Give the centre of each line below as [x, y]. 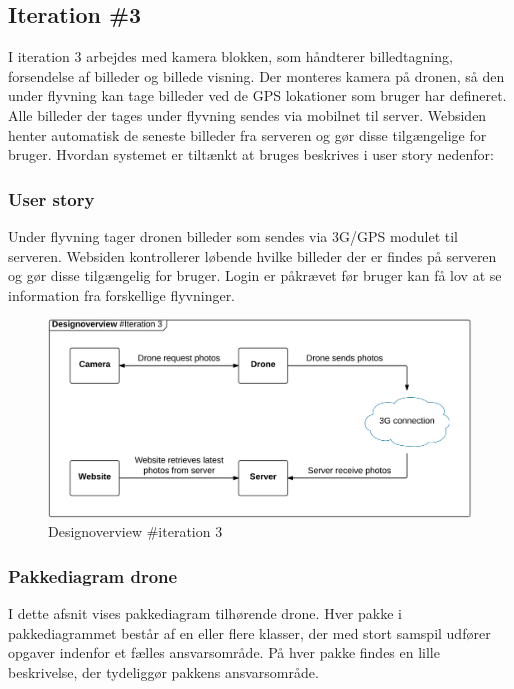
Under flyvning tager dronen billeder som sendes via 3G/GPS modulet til [233, 235]
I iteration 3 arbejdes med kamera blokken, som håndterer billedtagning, [230, 56]
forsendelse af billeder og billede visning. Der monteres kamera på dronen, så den [256, 75]
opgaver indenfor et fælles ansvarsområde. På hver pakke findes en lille [224, 652]
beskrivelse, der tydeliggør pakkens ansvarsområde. [163, 671]
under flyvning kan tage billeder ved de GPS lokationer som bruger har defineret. [257, 95]
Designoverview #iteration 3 [135, 531]
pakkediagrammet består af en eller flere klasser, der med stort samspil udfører [249, 632]
